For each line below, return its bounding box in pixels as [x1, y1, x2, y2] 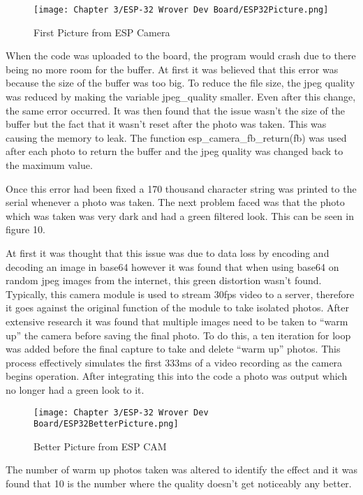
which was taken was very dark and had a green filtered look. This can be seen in [6, 208, 354, 223]
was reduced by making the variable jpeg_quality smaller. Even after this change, [6, 89, 356, 104]
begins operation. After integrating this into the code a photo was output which [6, 369, 348, 383]
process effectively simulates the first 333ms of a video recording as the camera [6, 355, 343, 369]
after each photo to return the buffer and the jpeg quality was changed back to [6, 144, 343, 158]
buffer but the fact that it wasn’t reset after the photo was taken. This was [6, 117, 327, 131]
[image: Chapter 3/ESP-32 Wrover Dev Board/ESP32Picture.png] [34, 5, 329, 15]
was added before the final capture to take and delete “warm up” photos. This [6, 341, 341, 356]
